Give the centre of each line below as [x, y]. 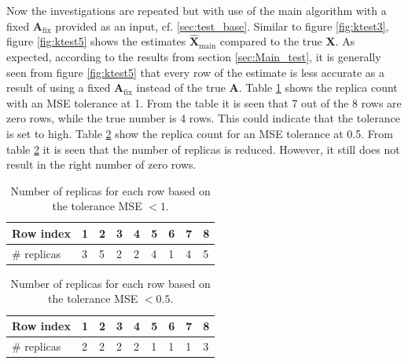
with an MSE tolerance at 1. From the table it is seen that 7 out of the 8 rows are [204, 102]
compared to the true [271, 41]
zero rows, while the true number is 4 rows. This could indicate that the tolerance [204, 118]
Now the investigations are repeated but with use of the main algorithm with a [197, 10]
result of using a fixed [59, 87]
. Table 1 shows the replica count [318, 87]
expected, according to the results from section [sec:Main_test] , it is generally [194, 56]
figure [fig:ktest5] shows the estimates [96, 41]
